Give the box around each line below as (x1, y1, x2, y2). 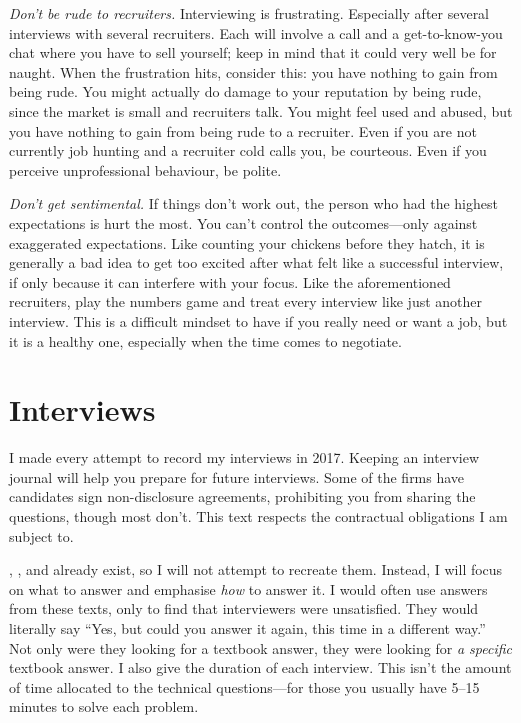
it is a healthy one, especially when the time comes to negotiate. (9, 330, 402, 351)
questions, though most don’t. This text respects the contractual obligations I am (9, 506, 508, 526)
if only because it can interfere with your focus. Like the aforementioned (9, 271, 451, 292)
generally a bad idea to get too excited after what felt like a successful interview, (9, 252, 504, 273)
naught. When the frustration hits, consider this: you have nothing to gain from (9, 61, 498, 82)
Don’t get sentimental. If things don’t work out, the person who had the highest (9, 193, 498, 214)
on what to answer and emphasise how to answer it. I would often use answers (9, 578, 488, 599)
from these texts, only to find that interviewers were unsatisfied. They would (9, 598, 479, 619)
